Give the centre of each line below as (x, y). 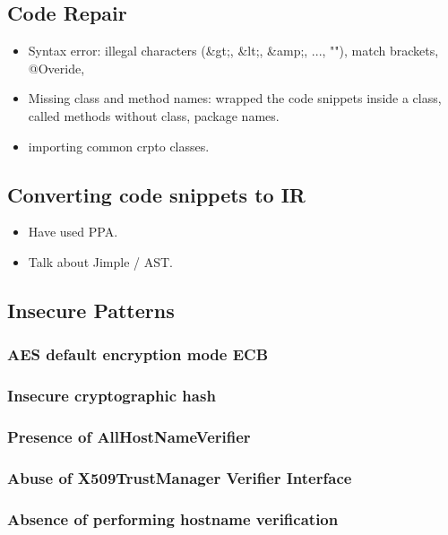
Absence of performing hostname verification (173, 518)
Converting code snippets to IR (156, 194)
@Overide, (56, 68)
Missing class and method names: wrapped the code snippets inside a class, (235, 98)
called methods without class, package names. (154, 115)
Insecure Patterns (91, 310)
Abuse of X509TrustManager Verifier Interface (180, 477)
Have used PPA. (73, 232)
